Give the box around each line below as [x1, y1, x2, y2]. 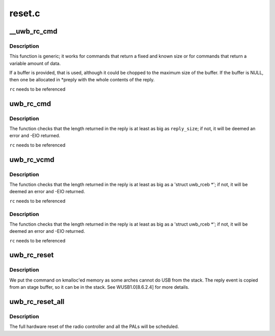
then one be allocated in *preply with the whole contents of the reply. [9, 77, 155, 83]
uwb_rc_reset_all [9, 297, 65, 306]
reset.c [9, 8, 40, 19]
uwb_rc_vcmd [9, 155, 54, 164]
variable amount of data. [9, 60, 61, 66]
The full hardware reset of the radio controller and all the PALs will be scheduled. [9, 323, 179, 330]
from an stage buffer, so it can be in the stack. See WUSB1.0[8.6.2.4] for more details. [9, 284, 189, 290]
